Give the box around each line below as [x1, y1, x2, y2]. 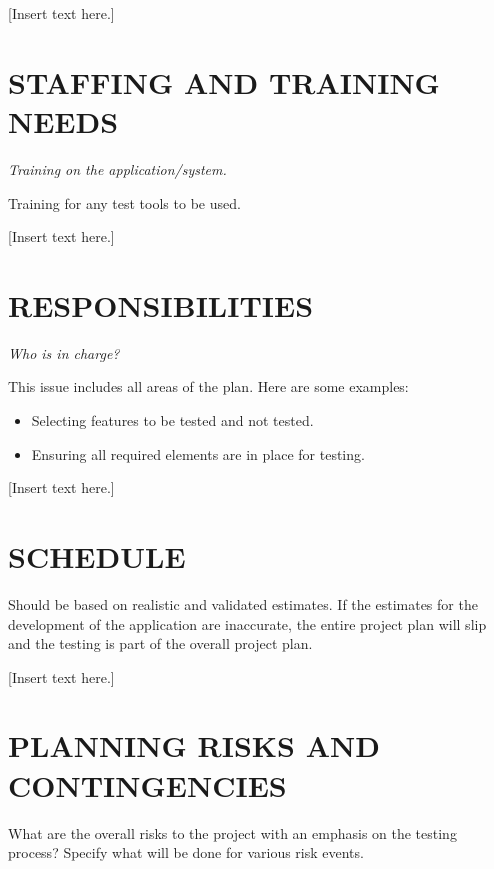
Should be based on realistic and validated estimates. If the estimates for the [8, 593, 478, 614]
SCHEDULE [8, 535, 186, 576]
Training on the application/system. [8, 158, 227, 179]
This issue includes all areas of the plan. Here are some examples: [8, 376, 409, 397]
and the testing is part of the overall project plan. [8, 633, 313, 654]
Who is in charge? [8, 342, 120, 363]
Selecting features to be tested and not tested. [31, 410, 314, 430]
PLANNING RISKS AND [8, 725, 380, 766]
